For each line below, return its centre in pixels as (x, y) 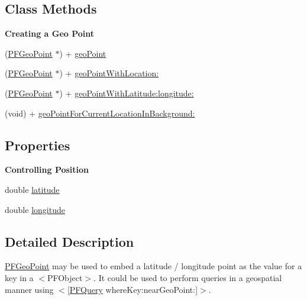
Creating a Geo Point (50, 33)
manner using (29, 289)
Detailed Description (70, 241)
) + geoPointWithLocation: (109, 73)
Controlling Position (47, 170)
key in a (19, 277)
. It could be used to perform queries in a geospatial (188, 277)
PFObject (65, 277)
